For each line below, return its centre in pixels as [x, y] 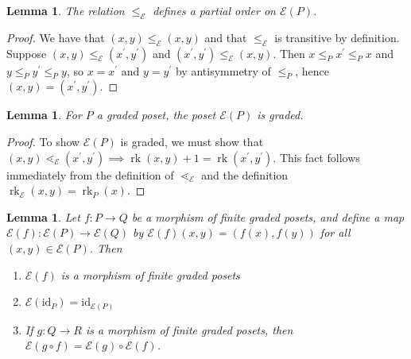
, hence [312, 70]
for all [335, 232]
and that [226, 37]
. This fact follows [316, 157]
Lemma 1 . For [44, 115]
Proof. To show [43, 141]
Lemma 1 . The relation [66, 10]
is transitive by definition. [337, 37]
